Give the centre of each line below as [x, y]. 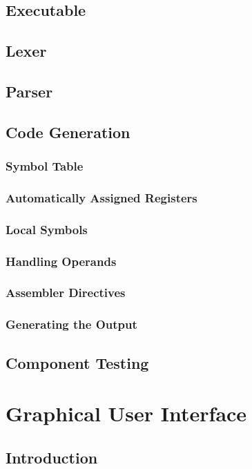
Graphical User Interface [126, 413]
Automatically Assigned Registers [101, 197]
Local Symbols [47, 229]
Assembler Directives [66, 293]
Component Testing [77, 362]
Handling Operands [61, 261]
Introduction [52, 457]
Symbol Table [45, 166]
